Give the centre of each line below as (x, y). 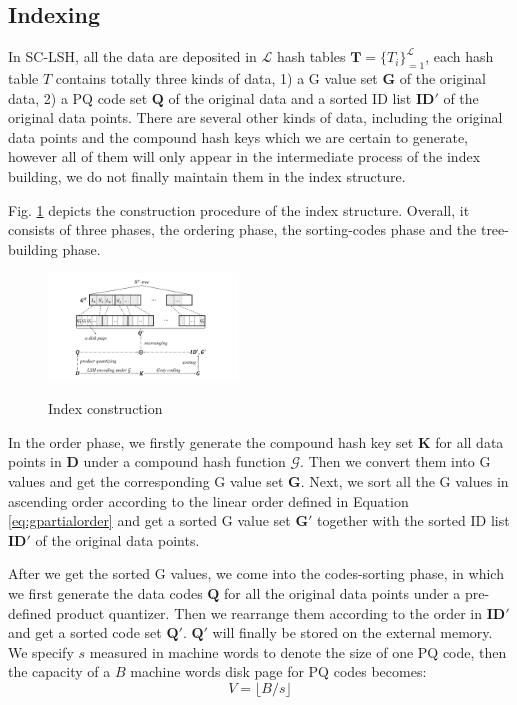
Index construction (105, 408)
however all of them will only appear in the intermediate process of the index (244, 156)
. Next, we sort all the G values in (404, 481)
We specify (41, 651)
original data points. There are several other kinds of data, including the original (255, 117)
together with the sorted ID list (413, 520)
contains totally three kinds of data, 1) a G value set (216, 78)
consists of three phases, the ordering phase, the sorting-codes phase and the (242, 229)
